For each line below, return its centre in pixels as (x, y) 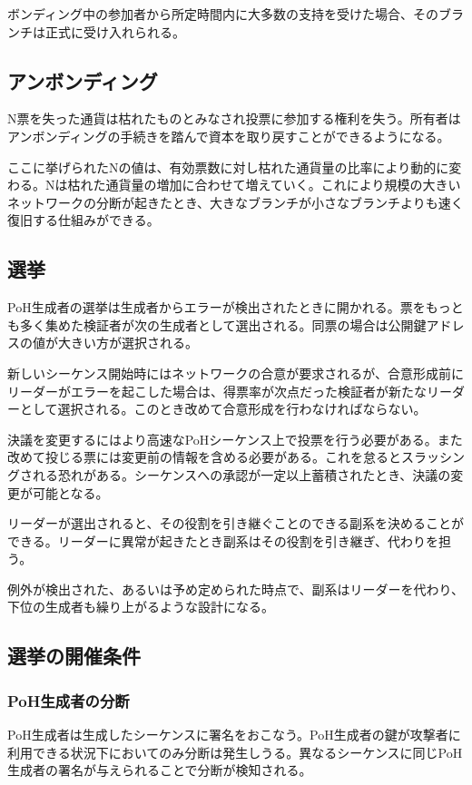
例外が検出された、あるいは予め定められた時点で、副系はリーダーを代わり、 (236, 589)
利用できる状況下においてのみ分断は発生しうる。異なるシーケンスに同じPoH (235, 752)
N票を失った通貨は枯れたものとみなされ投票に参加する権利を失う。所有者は (234, 118)
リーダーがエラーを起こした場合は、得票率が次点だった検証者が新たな (217, 391)
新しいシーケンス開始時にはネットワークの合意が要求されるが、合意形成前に (236, 373)
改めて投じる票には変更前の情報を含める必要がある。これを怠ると (204, 457)
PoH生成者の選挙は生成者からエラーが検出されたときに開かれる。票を (216, 307)
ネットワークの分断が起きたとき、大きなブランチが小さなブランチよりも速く (236, 202)
